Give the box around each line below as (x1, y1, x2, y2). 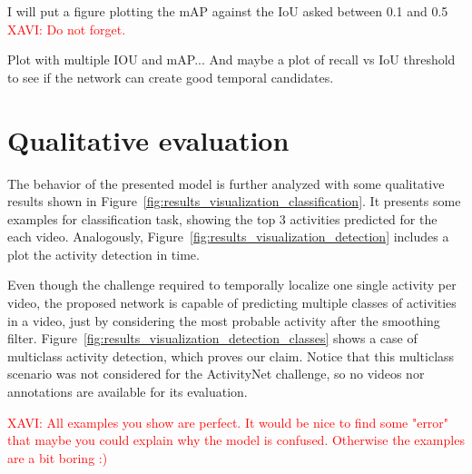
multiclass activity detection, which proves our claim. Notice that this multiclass (7, 346, 455, 365)
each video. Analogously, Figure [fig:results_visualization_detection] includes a (7, 227, 449, 246)
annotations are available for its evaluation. (7, 382, 248, 401)
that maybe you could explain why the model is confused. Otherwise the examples (7, 430, 465, 449)
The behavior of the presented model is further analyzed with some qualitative (7, 173, 445, 193)
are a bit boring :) (7, 448, 108, 467)
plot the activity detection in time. (7, 244, 200, 263)
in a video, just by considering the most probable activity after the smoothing (7, 311, 440, 330)
